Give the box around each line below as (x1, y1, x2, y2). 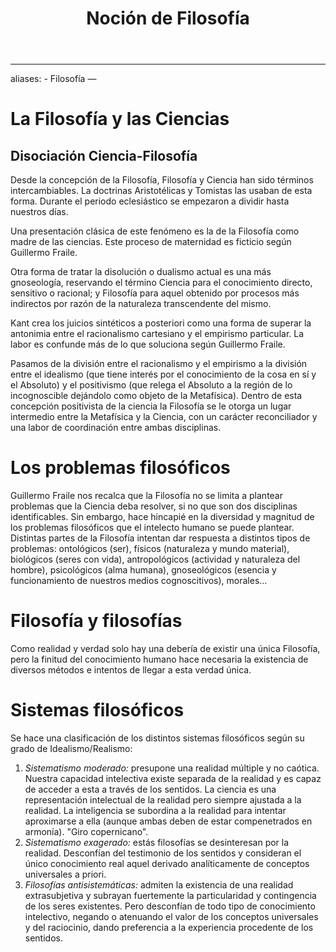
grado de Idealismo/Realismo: (10, 743, 133, 754)
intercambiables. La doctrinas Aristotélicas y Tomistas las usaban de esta (10, 185, 313, 197)
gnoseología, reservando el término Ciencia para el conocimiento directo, (10, 277, 313, 289)
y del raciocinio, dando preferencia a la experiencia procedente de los (24, 922, 314, 933)
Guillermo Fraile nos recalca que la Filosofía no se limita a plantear (10, 490, 284, 502)
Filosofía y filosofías (10, 610, 183, 632)
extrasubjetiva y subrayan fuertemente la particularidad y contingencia (24, 890, 317, 901)
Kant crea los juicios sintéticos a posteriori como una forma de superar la (10, 317, 312, 329)
